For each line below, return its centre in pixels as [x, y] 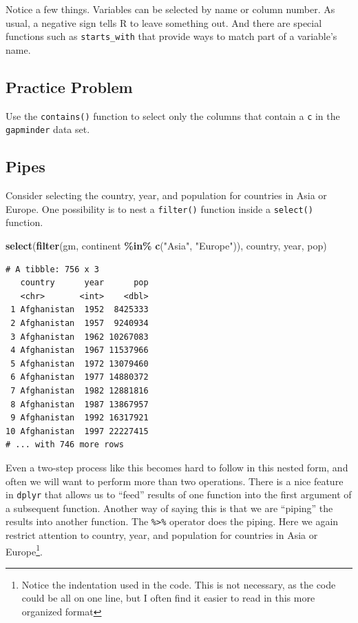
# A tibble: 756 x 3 [53, 269]
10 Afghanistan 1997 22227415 [77, 431]
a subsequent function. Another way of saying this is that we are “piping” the [169, 508]
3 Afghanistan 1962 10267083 [80, 337]
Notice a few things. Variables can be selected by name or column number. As [170, 9]
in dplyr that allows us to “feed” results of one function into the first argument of [179, 494]
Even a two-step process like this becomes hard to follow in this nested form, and [177, 467]
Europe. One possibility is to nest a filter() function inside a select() [159, 208]
